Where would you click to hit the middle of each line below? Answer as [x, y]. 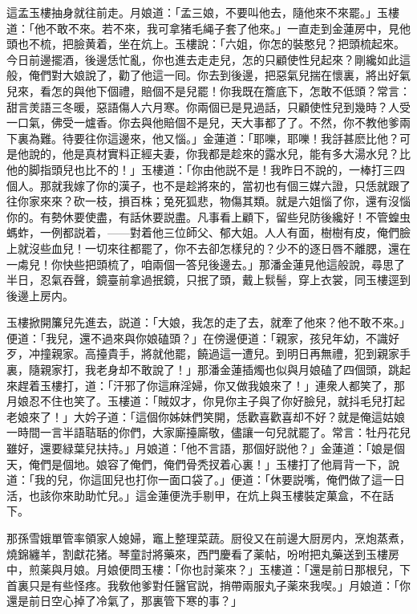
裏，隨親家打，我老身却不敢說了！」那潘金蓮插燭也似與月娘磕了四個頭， [197, 370]
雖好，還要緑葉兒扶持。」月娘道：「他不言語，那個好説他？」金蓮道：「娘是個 [206, 448]
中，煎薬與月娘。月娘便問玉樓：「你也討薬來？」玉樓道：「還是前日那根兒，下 [208, 569]
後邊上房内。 [40, 295]
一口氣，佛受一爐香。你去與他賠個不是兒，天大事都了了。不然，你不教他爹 [203, 122]
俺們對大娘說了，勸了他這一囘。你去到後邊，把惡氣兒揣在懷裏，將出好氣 [219, 75]
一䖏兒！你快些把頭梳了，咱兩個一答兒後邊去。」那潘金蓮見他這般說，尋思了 [206, 264]
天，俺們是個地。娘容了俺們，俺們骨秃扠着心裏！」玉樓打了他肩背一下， [197, 464]
